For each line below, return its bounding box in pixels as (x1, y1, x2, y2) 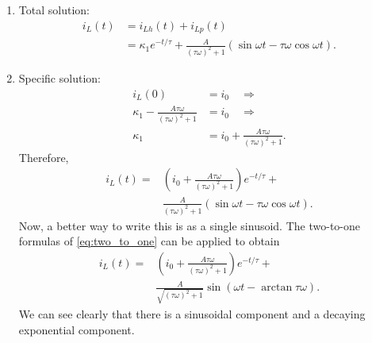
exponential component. (18, 321, 135, 337)
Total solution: (18, 2, 90, 17)
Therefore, (18, 148, 69, 165)
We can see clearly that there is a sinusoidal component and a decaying (18, 306, 366, 322)
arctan (261, 282, 293, 294)
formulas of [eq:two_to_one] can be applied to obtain (18, 233, 280, 249)
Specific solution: (18, 70, 101, 87)
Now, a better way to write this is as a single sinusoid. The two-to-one (18, 217, 360, 233)
